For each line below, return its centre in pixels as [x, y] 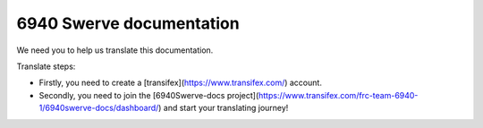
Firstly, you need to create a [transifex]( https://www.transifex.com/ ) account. [180, 83]
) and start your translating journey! [223, 108]
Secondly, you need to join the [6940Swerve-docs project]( [149, 95]
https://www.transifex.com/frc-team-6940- [338, 95]
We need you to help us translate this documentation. [115, 50]
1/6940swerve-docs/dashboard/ [99, 108]
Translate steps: [46, 66]
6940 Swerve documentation [128, 23]
